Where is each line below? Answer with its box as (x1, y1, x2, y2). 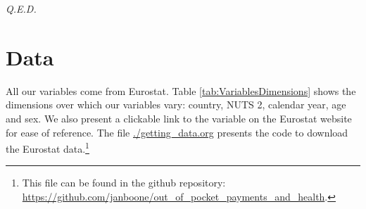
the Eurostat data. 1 (6, 139, 89, 156)
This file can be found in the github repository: (22, 175, 226, 190)
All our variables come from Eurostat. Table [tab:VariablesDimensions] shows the (6, 83, 356, 98)
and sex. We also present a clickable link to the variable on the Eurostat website (6, 110, 352, 125)
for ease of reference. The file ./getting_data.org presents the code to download (6, 125, 348, 139)
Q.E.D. (6, 1, 37, 15)
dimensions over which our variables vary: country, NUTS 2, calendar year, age (6, 97, 346, 112)
